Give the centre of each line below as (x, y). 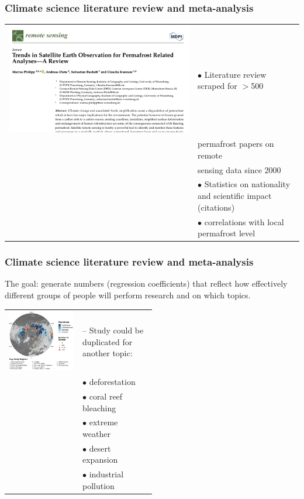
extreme (103, 422)
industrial (106, 474)
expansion (100, 460)
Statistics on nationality (247, 184)
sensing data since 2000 (239, 169)
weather (96, 434)
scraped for (217, 86)
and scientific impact (235, 196)
